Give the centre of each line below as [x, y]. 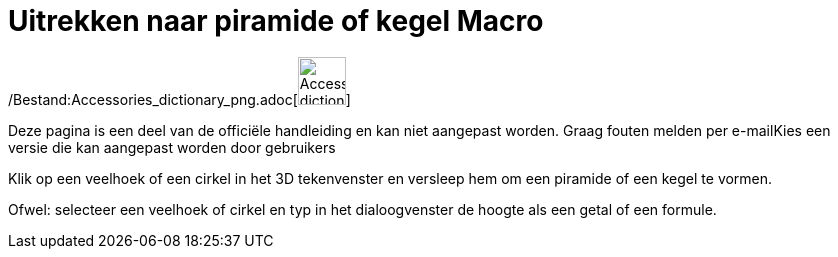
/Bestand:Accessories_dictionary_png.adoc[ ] [179, 99]
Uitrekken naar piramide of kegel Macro [276, 21]
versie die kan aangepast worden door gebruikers [172, 147]
